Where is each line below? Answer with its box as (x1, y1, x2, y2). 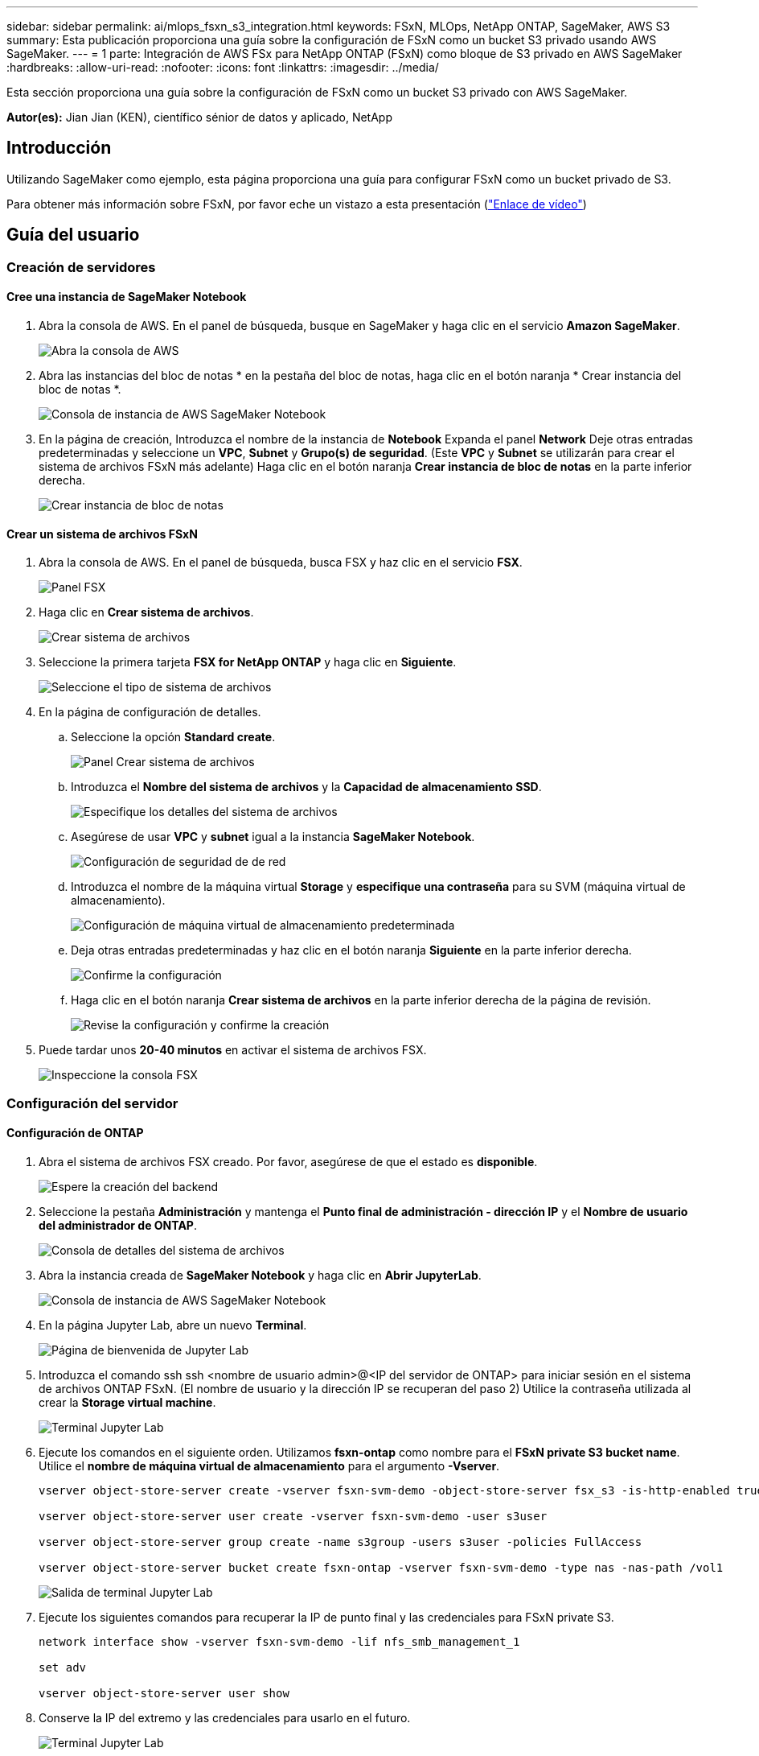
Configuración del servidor (6, 1094, 178, 1111)
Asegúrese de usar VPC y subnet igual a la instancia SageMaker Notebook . (71, 830, 475, 844)
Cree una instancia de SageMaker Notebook (6, 290, 247, 304)
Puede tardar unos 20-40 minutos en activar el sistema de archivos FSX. (39, 1043, 427, 1057)
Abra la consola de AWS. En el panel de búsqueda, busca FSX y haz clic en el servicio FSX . (39, 555, 523, 570)
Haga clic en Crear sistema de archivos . (39, 605, 254, 620)
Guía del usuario (6, 225, 140, 245)
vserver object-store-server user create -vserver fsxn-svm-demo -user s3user (39, 1509, 548, 1523)
